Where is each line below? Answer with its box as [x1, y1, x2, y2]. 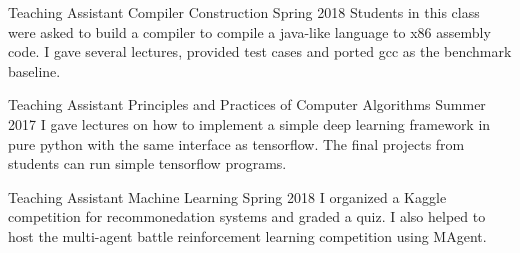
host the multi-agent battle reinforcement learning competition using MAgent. [8, 225, 487, 246]
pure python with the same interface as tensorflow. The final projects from [8, 133, 465, 154]
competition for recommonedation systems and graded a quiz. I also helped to [8, 206, 486, 227]
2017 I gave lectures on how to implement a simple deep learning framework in [8, 113, 491, 134]
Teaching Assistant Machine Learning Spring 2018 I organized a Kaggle [8, 186, 447, 207]
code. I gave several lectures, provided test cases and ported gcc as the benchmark [8, 41, 512, 62]
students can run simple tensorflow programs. [8, 153, 287, 174]
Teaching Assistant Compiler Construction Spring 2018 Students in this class [8, 2, 480, 22]
